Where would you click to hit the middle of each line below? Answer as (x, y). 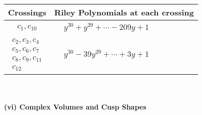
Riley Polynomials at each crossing (124, 12)
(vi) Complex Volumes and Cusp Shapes (75, 107)
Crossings (27, 12)
